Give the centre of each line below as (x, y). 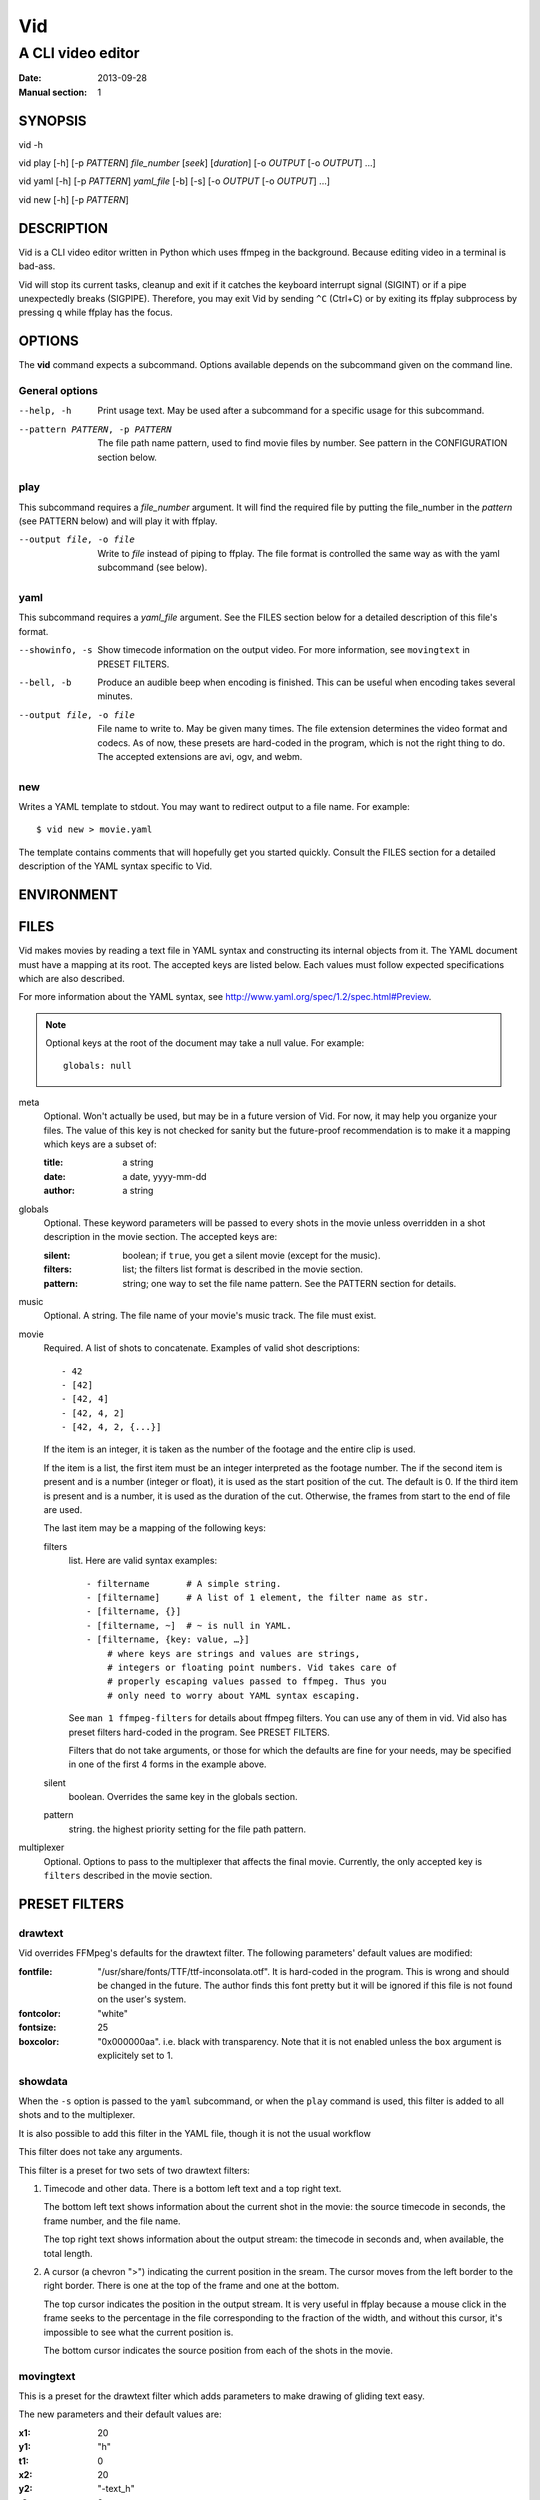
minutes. (115, 696)
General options (58, 390)
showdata (43, 2081)
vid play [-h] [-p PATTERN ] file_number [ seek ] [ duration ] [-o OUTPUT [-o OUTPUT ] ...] (197, 163)
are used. (63, 1510)
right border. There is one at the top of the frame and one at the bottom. (191, 2286)
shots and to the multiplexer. (77, 2115)
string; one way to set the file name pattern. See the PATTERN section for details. (289, 1283)
